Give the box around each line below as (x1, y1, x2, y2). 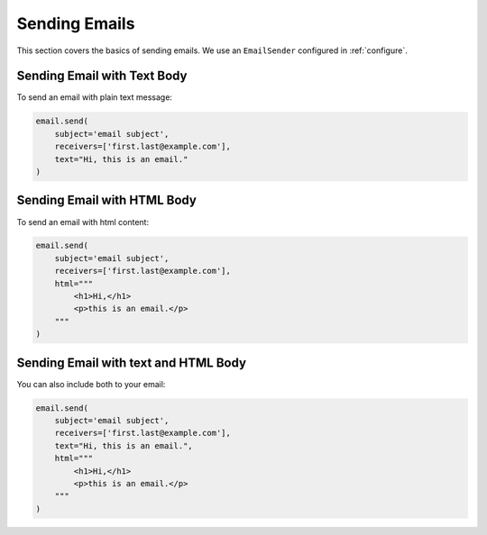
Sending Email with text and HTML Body (16, 355, 247, 370)
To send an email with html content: (16, 216, 149, 227)
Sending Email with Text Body (16, 68, 188, 84)
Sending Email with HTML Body (16, 193, 198, 208)
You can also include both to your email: (16, 378, 166, 389)
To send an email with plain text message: (16, 92, 173, 103)
